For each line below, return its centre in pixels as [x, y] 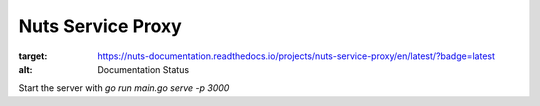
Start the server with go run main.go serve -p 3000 [124, 88]
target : [33, 56]
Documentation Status [143, 69]
